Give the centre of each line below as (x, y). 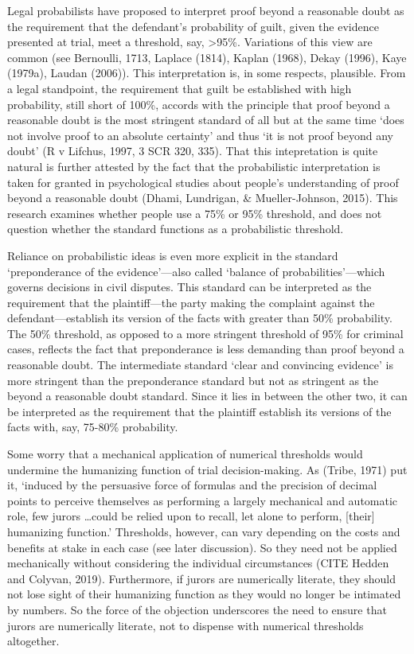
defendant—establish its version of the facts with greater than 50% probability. (200, 318)
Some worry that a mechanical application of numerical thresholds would (185, 454)
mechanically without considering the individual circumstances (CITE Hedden (198, 563)
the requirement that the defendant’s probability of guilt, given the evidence (193, 26)
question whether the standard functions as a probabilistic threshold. (176, 229)
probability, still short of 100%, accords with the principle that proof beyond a (199, 104)
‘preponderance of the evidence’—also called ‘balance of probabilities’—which (196, 271)
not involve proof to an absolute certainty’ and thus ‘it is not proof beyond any (200, 135)
